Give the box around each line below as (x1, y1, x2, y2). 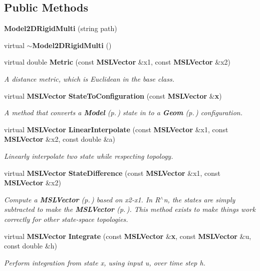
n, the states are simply (163, 194, 235, 204)
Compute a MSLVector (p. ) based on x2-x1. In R (4, 194, 160, 204)
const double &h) (4, 240, 57, 251)
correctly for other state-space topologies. (4, 213, 128, 224)
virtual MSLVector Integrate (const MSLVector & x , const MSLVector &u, (4, 230, 251, 241)
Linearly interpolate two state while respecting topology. (4, 150, 173, 161)
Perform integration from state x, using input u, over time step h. (4, 257, 205, 267)
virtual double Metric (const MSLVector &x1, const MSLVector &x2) (4, 57, 231, 67)
